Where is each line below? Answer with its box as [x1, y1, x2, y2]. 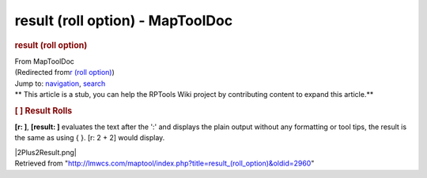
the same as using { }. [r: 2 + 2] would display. [14, 133, 165, 143]
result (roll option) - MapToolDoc [14, 12, 233, 29]
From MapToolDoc [14, 56, 75, 66]
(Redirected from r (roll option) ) [14, 68, 115, 77]
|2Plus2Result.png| [14, 147, 77, 157]
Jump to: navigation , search [14, 79, 106, 88]
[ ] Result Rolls [14, 105, 73, 116]
